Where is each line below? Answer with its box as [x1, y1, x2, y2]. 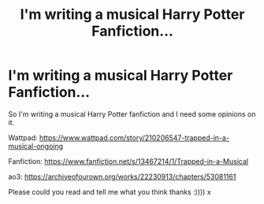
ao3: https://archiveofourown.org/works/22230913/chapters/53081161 [8, 172, 236, 181]
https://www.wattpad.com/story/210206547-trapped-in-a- [39, 132, 230, 143]
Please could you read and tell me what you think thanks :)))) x [8, 187, 211, 196]
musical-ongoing [8, 141, 64, 150]
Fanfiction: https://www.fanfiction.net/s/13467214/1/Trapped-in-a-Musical [8, 156, 249, 166]
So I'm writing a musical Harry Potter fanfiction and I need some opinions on [8, 109, 256, 119]
